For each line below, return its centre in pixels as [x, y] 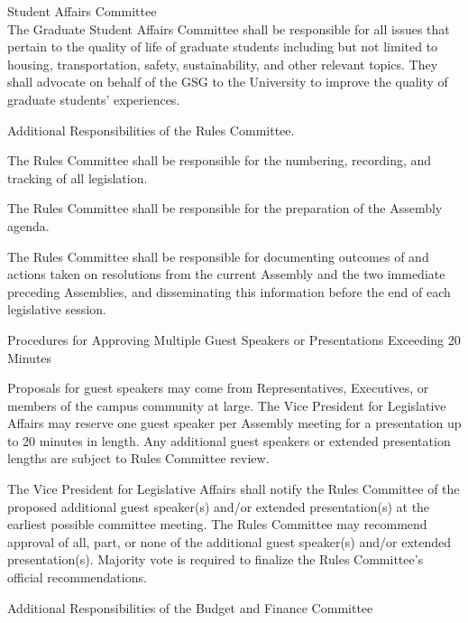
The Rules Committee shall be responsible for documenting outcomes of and [218, 256]
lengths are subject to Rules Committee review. [138, 458]
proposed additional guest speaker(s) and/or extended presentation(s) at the [219, 506]
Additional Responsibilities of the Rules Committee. [151, 130]
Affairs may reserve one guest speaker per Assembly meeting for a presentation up [234, 423]
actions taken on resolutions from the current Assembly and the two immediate [226, 274]
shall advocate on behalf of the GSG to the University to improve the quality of [228, 82]
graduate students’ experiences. [94, 99]
